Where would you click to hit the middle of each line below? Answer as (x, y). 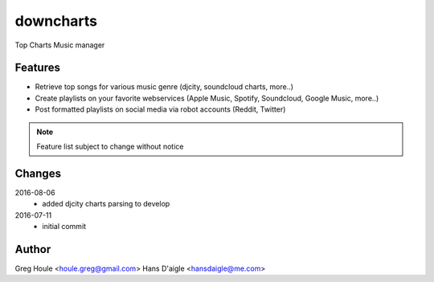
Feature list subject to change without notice (110, 147)
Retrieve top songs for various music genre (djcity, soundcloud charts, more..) (164, 87)
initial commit (64, 227)
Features (37, 68)
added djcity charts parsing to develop (106, 204)
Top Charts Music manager (60, 45)
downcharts (56, 21)
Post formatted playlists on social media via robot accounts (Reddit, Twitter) (160, 109)
